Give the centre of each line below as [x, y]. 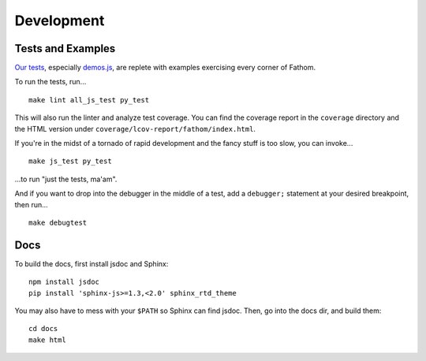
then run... [32, 204]
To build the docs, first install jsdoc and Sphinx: [92, 263]
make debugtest [58, 222]
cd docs [43, 329]
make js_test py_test [70, 161]
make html [47, 340]
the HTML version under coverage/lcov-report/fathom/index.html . [135, 128]
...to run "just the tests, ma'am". [66, 179]
